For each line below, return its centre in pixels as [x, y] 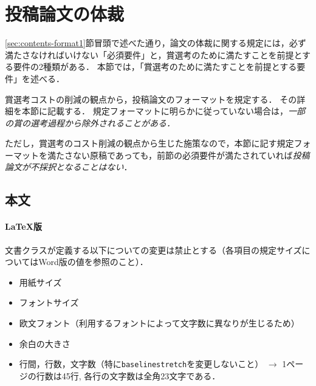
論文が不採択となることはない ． [69, 167]
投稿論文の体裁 [65, 14]
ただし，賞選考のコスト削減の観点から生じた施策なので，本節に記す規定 [149, 143]
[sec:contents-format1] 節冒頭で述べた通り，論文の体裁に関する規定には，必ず [156, 43]
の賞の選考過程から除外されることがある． [90, 122]
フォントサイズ [49, 302]
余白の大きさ [45, 343]
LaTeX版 [23, 226]
